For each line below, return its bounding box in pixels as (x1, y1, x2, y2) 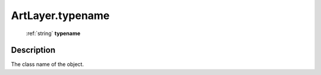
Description (11, 45, 56, 55)
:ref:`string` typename (26, 30, 81, 37)
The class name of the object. (11, 61, 84, 68)
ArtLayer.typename (11, 9, 110, 22)
